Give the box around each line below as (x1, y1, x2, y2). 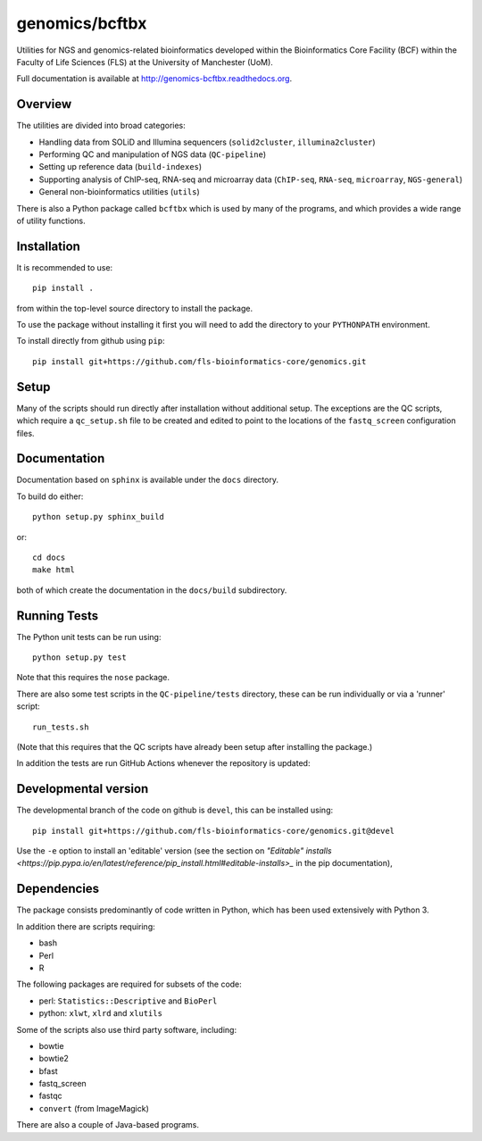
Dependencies (16, 881, 100, 896)
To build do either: (16, 491, 84, 502)
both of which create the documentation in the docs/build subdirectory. (16, 585, 287, 595)
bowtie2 (38, 1054, 69, 1064)
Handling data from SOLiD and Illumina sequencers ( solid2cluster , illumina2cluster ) (38, 137, 376, 147)
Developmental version (16, 781, 149, 796)
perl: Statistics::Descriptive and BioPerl (38, 995, 218, 1006)
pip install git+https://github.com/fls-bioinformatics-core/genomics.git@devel (32, 826, 395, 836)
